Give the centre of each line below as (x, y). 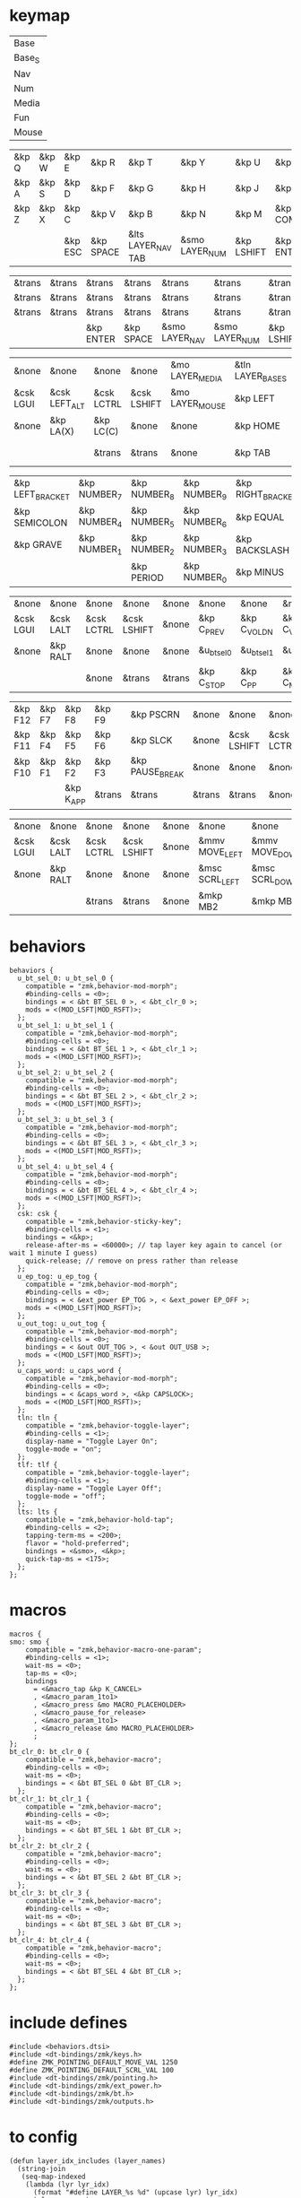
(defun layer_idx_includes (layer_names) (88, 2161)
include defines (69, 2022)
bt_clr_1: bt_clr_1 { (50, 1799)
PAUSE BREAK (157, 773)
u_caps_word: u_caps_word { (70, 1370)
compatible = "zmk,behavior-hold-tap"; (100, 1520)
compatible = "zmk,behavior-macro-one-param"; (114, 1650)
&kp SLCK (151, 741)
